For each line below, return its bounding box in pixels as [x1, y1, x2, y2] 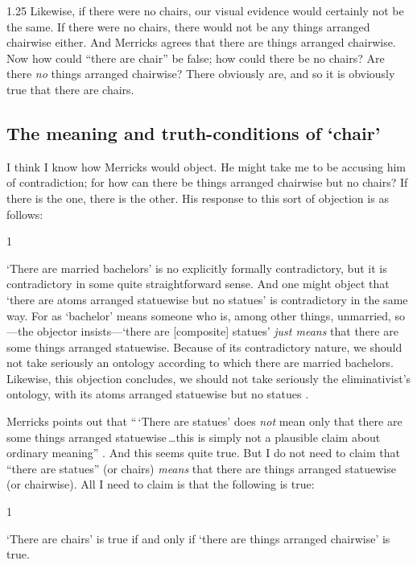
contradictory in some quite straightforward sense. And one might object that [6, 275, 390, 292]
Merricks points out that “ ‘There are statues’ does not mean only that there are [6, 413, 403, 430]
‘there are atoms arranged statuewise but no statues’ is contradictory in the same [6, 291, 408, 307]
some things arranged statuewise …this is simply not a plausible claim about [6, 428, 381, 445]
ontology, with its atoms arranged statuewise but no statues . [6, 386, 309, 402]
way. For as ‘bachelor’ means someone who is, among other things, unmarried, [6, 307, 391, 324]
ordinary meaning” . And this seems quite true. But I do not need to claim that [6, 444, 400, 461]
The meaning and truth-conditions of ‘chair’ [6, 120, 381, 145]
